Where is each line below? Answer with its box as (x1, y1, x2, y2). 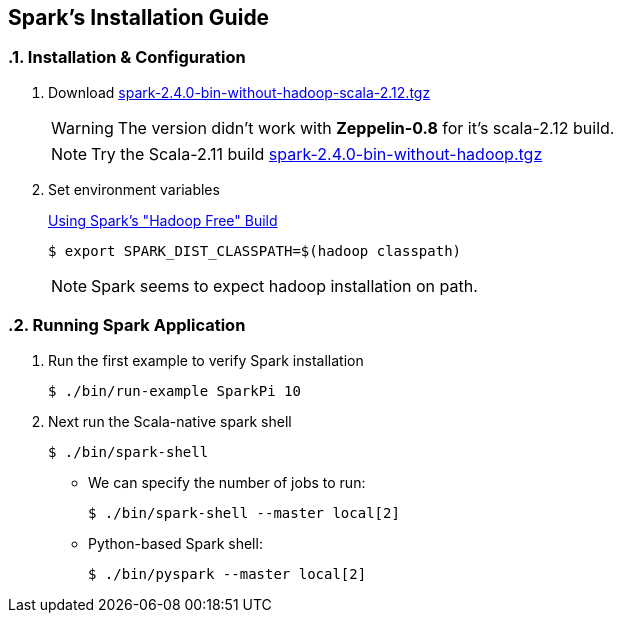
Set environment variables (48, 180, 220, 198)
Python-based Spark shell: (88, 534, 263, 552)
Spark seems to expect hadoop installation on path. (91, 275, 478, 296)
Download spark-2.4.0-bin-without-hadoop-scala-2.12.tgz (48, 83, 431, 101)
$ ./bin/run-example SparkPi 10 (48, 382, 301, 399)
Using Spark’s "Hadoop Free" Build (48, 211, 278, 229)
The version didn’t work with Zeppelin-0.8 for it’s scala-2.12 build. (117, 117, 615, 138)
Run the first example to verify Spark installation (48, 351, 364, 369)
